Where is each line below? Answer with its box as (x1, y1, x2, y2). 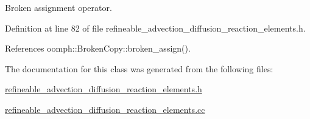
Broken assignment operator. (5, 1, 112, 13)
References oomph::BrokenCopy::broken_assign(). (5, 42, 191, 55)
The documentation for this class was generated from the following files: (5, 62, 273, 75)
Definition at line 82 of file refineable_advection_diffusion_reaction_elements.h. (5, 21, 306, 34)
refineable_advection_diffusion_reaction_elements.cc (5, 103, 205, 115)
